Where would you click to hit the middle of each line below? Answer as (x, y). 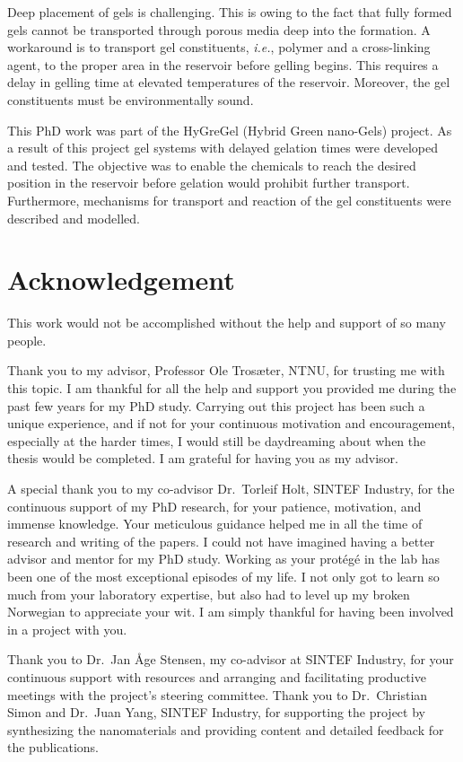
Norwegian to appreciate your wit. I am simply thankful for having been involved (231, 612)
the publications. (53, 747)
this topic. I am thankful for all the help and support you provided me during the (232, 388)
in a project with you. (67, 629)
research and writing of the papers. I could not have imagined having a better (221, 541)
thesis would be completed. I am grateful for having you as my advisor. (203, 458)
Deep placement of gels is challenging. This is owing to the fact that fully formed (230, 12)
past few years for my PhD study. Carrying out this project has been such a (216, 405)
